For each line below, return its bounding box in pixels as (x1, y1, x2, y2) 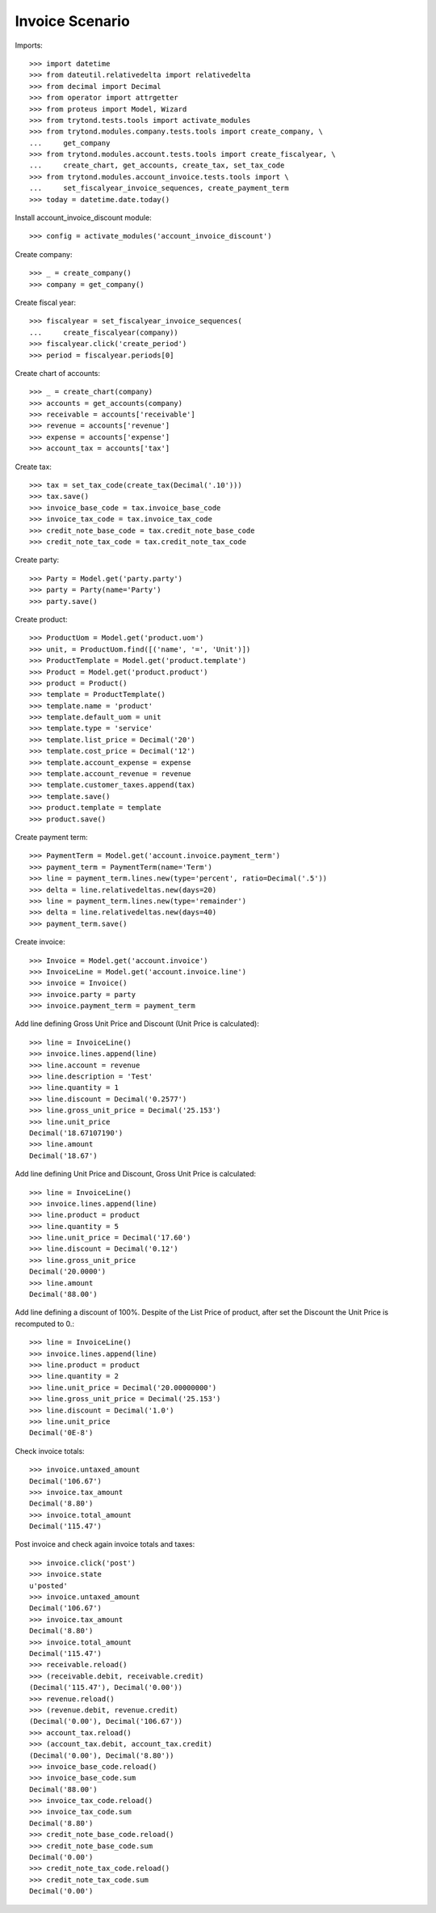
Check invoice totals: (15, 1446, 85, 1455)
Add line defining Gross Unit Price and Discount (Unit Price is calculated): (15, 1019, 260, 1028)
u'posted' (29, 1581, 68, 1590)
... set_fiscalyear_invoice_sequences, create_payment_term (29, 184, 290, 193)
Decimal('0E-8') (29, 1428, 94, 1438)
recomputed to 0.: (15, 1319, 75, 1328)
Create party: (15, 555, 60, 565)
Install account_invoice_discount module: (15, 213, 153, 222)
